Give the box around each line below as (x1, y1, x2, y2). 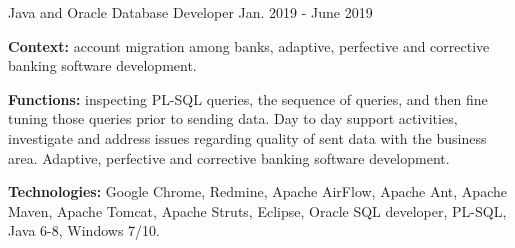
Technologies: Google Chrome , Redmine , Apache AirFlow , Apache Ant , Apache (8, 181, 507, 202)
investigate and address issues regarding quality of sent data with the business (8, 127, 487, 148)
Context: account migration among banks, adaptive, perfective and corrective (8, 35, 490, 56)
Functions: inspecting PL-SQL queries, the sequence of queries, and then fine (8, 88, 488, 109)
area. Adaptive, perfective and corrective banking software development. (8, 147, 450, 168)
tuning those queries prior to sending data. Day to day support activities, (8, 108, 458, 129)
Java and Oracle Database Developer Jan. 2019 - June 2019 (8, 2, 373, 22)
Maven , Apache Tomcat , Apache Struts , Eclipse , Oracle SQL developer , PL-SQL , (8, 200, 507, 221)
